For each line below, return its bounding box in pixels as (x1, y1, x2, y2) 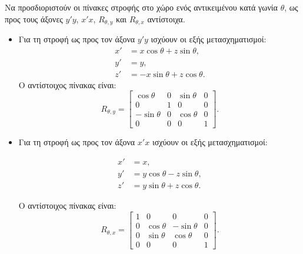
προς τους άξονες (5, 12, 63, 25)
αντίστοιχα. (147, 12, 185, 25)
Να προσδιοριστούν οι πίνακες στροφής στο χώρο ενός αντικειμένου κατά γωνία (5, 1, 278, 13)
